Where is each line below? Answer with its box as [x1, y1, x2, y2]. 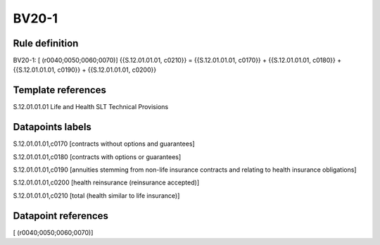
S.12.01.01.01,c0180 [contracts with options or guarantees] [13, 152, 182, 161]
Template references [13, 84, 107, 96]
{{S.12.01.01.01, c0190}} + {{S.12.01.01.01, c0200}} [13, 65, 157, 74]
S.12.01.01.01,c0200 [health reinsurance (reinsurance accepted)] [13, 178, 200, 187]
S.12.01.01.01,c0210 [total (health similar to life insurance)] [13, 191, 180, 200]
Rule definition [13, 37, 79, 49]
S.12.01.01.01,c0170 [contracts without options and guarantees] [13, 139, 195, 148]
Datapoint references [13, 210, 109, 222]
